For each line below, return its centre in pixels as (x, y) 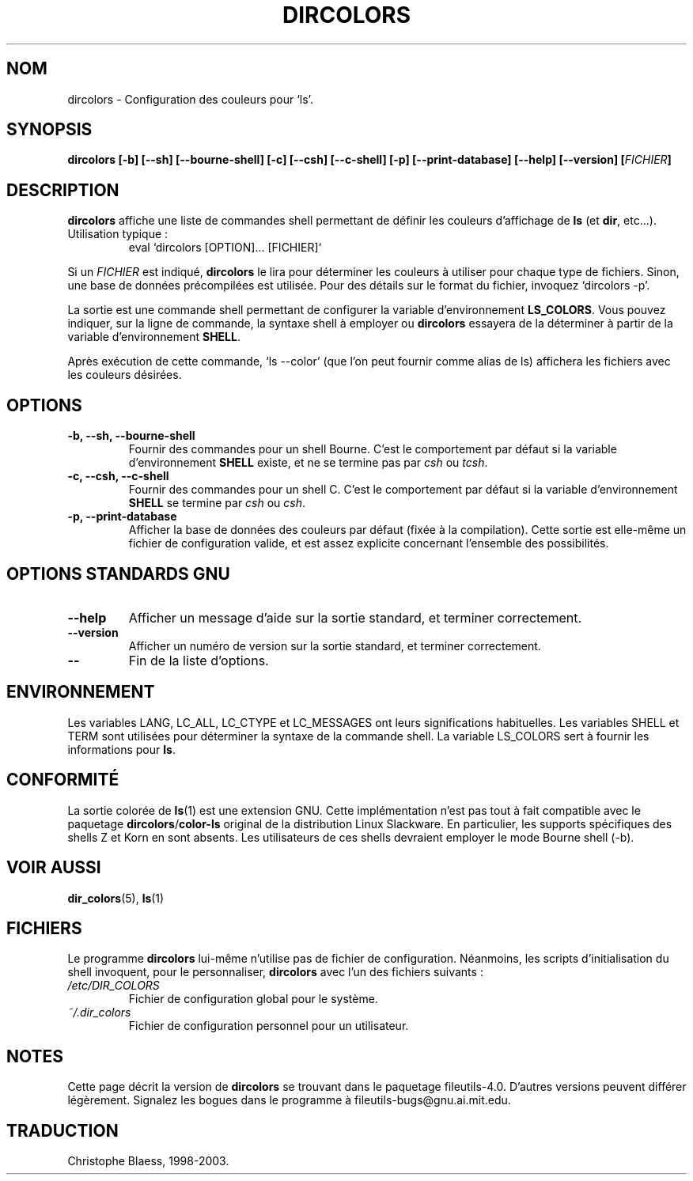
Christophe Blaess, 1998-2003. (148, 1161)
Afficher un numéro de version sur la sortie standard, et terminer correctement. (335, 645)
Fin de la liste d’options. (199, 660)
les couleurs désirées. (125, 375)
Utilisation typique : (118, 234)
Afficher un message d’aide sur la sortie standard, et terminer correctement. (355, 617)
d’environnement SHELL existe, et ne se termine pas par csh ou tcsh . (308, 463)
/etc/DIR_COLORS (114, 986)
